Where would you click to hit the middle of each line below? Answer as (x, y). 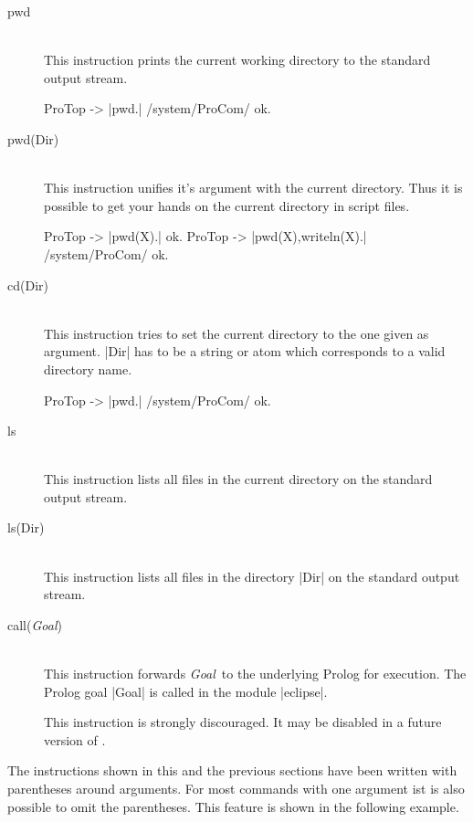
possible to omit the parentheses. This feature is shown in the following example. (233, 806)
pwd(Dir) (33, 138)
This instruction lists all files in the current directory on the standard (238, 479)
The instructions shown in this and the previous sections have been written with (232, 770)
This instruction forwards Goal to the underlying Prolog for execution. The (255, 674)
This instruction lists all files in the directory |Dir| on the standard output (252, 576)
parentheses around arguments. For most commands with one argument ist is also (236, 788)
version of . (75, 739)
